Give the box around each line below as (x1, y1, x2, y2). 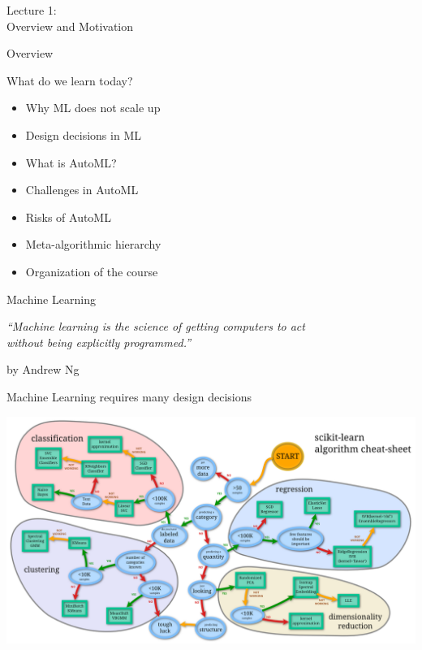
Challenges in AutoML (25, 181, 139, 198)
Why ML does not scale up (25, 99, 161, 116)
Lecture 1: (6, 2, 57, 18)
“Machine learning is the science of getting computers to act (6, 318, 305, 335)
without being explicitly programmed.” (6, 333, 191, 350)
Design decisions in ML (25, 126, 141, 143)
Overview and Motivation (6, 17, 134, 34)
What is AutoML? (25, 154, 117, 171)
